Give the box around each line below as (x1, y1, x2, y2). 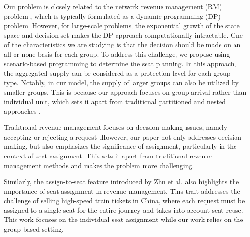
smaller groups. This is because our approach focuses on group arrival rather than (4, 87, 247, 97)
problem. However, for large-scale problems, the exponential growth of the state (4, 20, 240, 31)
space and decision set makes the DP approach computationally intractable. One (4, 30, 243, 40)
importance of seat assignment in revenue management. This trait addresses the (4, 186, 240, 196)
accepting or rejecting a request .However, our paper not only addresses (4, 131, 216, 142)
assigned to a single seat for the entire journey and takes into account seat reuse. (4, 205, 243, 215)
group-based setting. (4, 224, 64, 234)
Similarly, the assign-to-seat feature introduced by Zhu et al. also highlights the (4, 176, 239, 187)
